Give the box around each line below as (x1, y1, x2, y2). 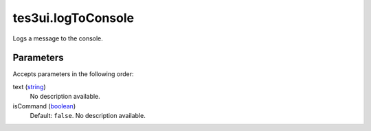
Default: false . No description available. (30, 112, 146, 120)
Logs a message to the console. (12, 34, 103, 43)
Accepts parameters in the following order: (12, 70, 134, 78)
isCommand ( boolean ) (12, 102, 76, 110)
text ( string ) (12, 82, 46, 91)
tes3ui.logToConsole (12, 10, 134, 25)
